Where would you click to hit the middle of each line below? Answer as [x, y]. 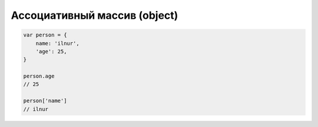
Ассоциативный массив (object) [95, 15]
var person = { [45, 35]
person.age [39, 76]
